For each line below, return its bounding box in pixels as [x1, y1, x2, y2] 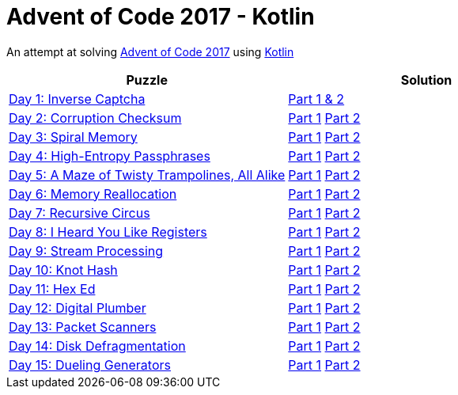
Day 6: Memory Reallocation [9, 185, 177, 202]
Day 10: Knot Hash [9, 261, 118, 278]
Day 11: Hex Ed [9, 280, 96, 297]
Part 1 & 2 [288, 90, 345, 107]
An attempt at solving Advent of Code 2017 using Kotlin [6, 44, 294, 59]
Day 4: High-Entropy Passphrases [9, 147, 210, 164]
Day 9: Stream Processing [9, 242, 164, 259]
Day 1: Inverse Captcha [9, 90, 146, 107]
